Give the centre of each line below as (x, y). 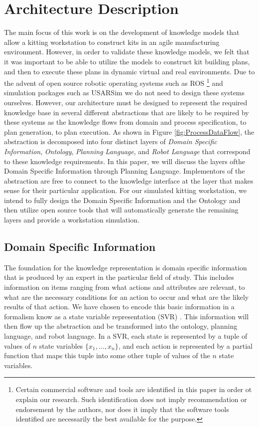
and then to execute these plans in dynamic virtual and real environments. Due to (129, 71)
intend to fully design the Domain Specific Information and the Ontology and (122, 200)
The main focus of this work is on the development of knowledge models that (122, 32)
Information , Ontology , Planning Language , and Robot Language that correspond (127, 151)
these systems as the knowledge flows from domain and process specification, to (125, 122)
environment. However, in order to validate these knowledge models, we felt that (127, 52)
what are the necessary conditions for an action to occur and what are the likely (127, 297)
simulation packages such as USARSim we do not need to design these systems (125, 93)
